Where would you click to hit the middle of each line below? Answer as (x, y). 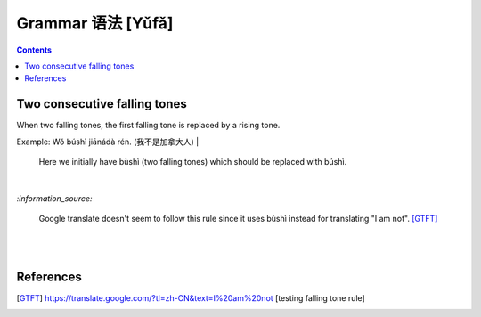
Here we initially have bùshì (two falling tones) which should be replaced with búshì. (193, 162)
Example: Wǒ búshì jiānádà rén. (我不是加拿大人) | (108, 142)
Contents (34, 50)
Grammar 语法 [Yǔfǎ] (95, 23)
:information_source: (54, 198)
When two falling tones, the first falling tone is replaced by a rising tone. (148, 126)
